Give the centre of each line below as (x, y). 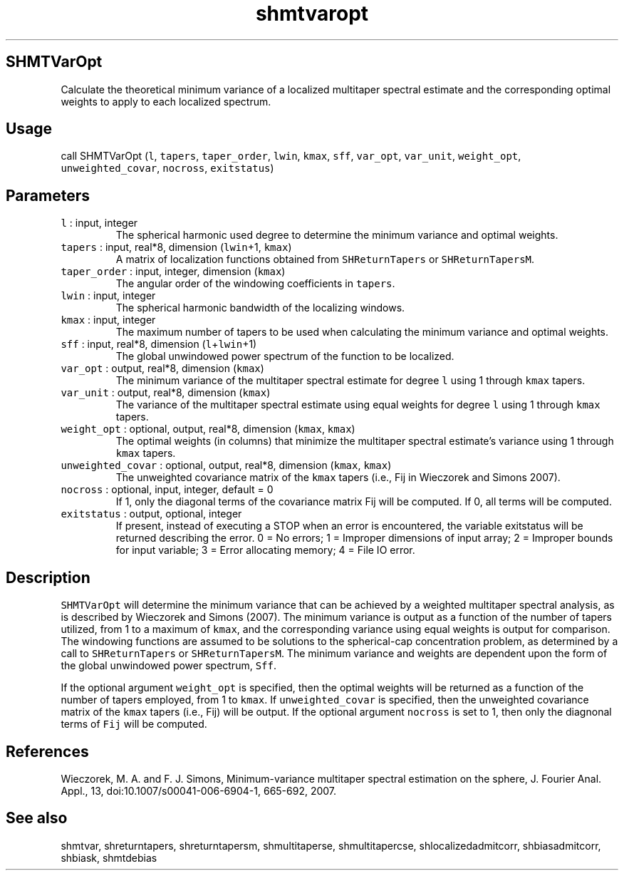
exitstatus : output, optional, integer (151, 514)
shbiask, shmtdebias (109, 857)
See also (37, 818)
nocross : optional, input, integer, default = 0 (167, 490)
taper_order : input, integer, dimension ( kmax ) (173, 272)
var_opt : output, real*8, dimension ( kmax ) (162, 369)
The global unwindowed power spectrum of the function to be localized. (285, 356)
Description (48, 577)
